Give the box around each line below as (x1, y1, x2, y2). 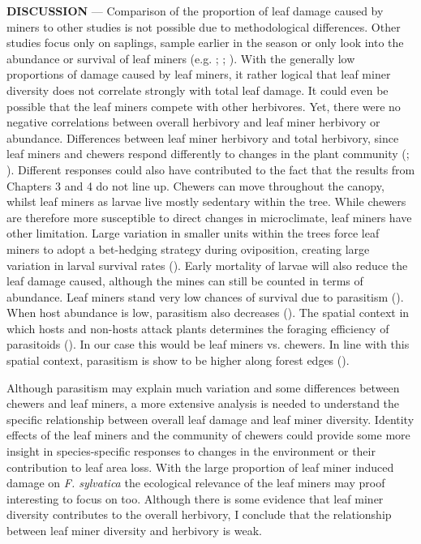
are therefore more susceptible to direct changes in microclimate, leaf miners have (6, 208, 412, 225)
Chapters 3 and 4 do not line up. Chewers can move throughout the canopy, (6, 177, 384, 194)
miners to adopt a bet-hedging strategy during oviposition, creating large (6, 240, 370, 257)
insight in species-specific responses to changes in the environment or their (6, 443, 376, 460)
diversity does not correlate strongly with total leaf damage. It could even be (6, 81, 389, 98)
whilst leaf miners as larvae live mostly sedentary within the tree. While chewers (6, 193, 406, 210)
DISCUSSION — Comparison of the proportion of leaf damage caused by (6, 2, 384, 19)
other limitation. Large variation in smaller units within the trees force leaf (6, 225, 380, 242)
